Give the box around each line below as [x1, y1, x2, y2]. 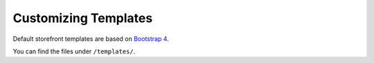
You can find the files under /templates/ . [12, 47, 136, 55]
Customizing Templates [12, 10, 153, 26]
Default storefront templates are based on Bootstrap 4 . [12, 35, 169, 43]
